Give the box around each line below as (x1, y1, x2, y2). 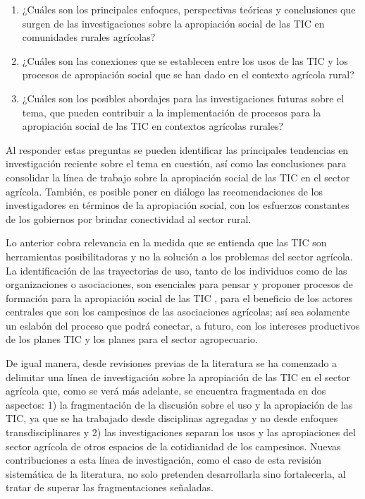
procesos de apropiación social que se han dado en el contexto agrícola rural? (22, 67, 354, 82)
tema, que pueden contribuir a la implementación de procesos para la (22, 104, 321, 119)
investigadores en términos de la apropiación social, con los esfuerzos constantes (6, 198, 349, 212)
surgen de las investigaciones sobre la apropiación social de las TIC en (22, 16, 325, 30)
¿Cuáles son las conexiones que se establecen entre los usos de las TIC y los (22, 53, 348, 68)
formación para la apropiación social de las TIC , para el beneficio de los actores (6, 290, 353, 305)
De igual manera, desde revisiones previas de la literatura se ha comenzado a (6, 356, 338, 371)
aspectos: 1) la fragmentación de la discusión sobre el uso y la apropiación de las (6, 397, 353, 411)
